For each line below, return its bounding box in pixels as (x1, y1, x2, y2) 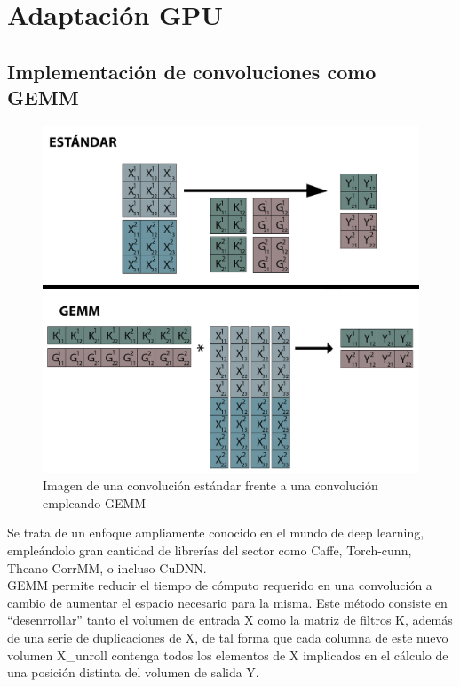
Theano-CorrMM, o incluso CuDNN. (7, 558, 207, 577)
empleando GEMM (43, 493, 147, 512)
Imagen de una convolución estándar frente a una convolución (43, 476, 378, 495)
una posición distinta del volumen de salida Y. (7, 663, 259, 682)
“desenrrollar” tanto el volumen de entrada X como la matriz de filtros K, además (7, 610, 453, 629)
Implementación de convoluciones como (7, 57, 377, 85)
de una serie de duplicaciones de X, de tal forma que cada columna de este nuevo (7, 627, 448, 646)
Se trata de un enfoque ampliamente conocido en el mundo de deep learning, (7, 523, 424, 542)
